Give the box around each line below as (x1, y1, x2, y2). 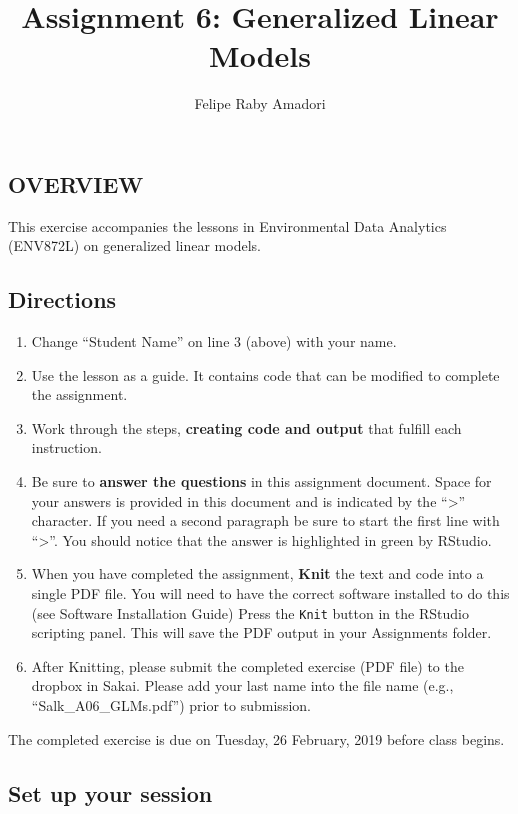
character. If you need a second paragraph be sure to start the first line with (31, 510, 500, 531)
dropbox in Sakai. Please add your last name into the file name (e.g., (31, 675, 454, 696)
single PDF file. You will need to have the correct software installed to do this (31, 583, 510, 604)
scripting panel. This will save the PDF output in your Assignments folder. (31, 622, 492, 643)
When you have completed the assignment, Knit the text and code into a (31, 563, 484, 584)
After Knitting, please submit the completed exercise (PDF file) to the (31, 655, 464, 676)
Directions (8, 284, 117, 315)
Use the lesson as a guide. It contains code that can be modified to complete (31, 364, 500, 385)
